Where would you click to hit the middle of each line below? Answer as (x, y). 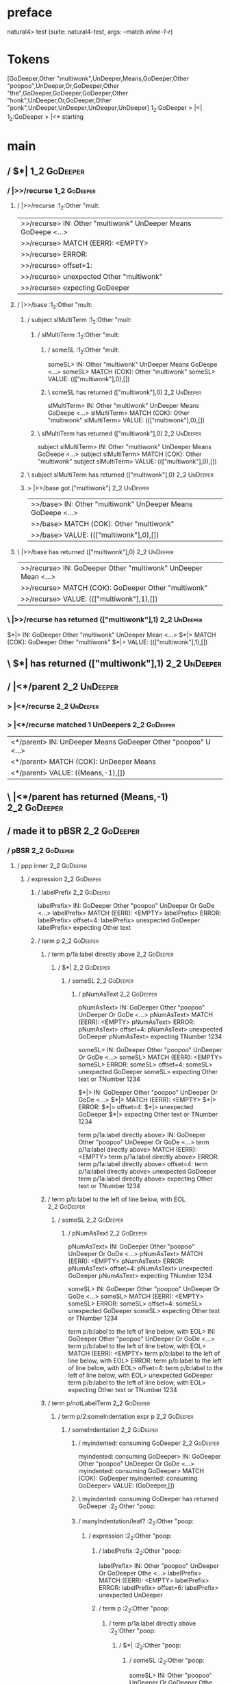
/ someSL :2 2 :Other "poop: (167, 1661)
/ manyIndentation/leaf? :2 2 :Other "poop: (136, 1522)
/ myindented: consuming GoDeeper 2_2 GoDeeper (149, 1443)
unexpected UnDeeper (131, 1595)
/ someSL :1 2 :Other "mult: (84, 350)
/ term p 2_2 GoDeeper (68, 941)
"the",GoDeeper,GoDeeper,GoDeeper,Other (68, 93)
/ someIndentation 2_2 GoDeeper (113, 1429)
